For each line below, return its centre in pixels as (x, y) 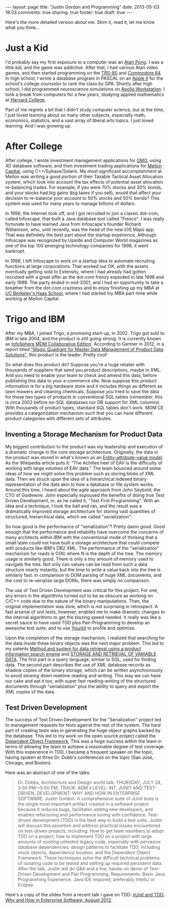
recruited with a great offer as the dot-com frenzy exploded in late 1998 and (84, 277)
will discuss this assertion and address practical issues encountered (89, 826)
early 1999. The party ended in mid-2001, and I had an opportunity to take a (84, 282)
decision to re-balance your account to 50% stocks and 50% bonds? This (82, 198)
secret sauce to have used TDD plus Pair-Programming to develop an (78, 622)
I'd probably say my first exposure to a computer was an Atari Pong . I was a (84, 62)
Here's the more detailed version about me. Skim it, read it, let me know (80, 22)
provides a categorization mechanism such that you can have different (79, 413)
